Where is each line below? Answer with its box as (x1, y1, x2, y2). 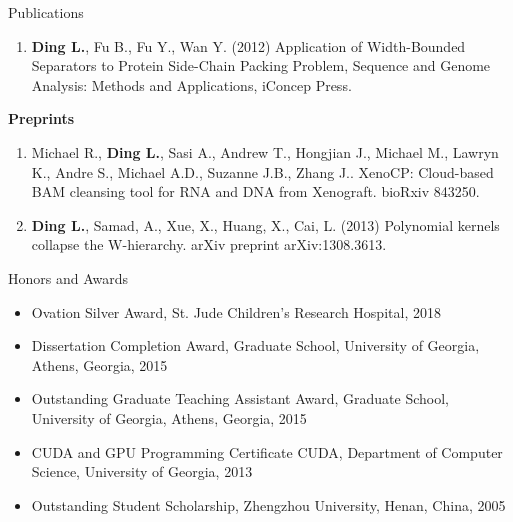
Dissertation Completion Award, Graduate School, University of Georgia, (31, 335, 480, 356)
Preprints (8, 108, 75, 129)
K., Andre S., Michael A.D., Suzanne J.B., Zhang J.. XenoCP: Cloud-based (31, 161, 494, 182)
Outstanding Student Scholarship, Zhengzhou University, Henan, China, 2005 (31, 494, 506, 515)
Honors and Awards (8, 267, 129, 288)
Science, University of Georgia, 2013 (31, 461, 253, 482)
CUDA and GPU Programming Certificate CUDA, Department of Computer (31, 441, 503, 462)
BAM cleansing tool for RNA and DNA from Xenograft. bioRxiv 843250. (31, 181, 480, 202)
